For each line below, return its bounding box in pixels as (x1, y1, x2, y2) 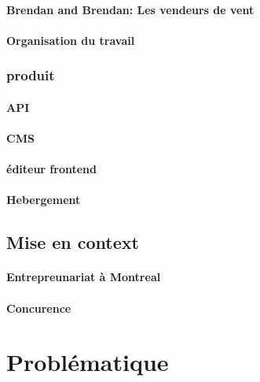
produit (6, 65, 55, 85)
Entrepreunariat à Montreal (6, 269, 161, 285)
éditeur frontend (6, 161, 97, 177)
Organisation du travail (6, 32, 135, 48)
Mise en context (6, 230, 139, 254)
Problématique (6, 346, 169, 378)
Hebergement (6, 191, 81, 208)
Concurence (6, 299, 71, 316)
